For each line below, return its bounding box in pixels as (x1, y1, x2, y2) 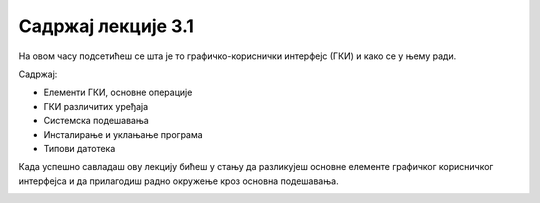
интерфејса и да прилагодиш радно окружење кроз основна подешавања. (18, 175, 339, 187)
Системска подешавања (43, 115, 149, 127)
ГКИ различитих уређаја (43, 100, 149, 112)
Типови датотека (43, 142, 116, 154)
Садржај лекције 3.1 (18, 15, 195, 37)
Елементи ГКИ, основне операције (43, 86, 193, 99)
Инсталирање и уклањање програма (43, 128, 204, 140)
